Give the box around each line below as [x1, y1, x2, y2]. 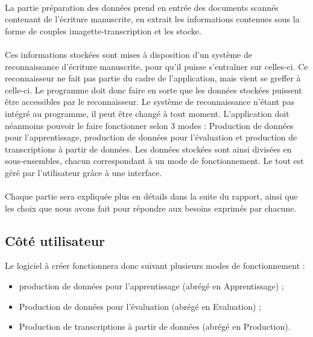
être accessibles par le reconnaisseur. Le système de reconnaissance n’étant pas [5, 95, 295, 108]
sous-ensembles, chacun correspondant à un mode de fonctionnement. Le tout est [5, 154, 304, 167]
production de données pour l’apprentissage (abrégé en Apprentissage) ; [19, 280, 284, 292]
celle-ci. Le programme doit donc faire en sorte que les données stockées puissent [5, 83, 302, 96]
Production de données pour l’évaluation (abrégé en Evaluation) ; [19, 300, 261, 312]
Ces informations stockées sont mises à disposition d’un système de [5, 48, 252, 60]
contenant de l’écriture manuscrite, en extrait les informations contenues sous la [5, 13, 300, 25]
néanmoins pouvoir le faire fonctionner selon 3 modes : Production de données [5, 119, 294, 131]
